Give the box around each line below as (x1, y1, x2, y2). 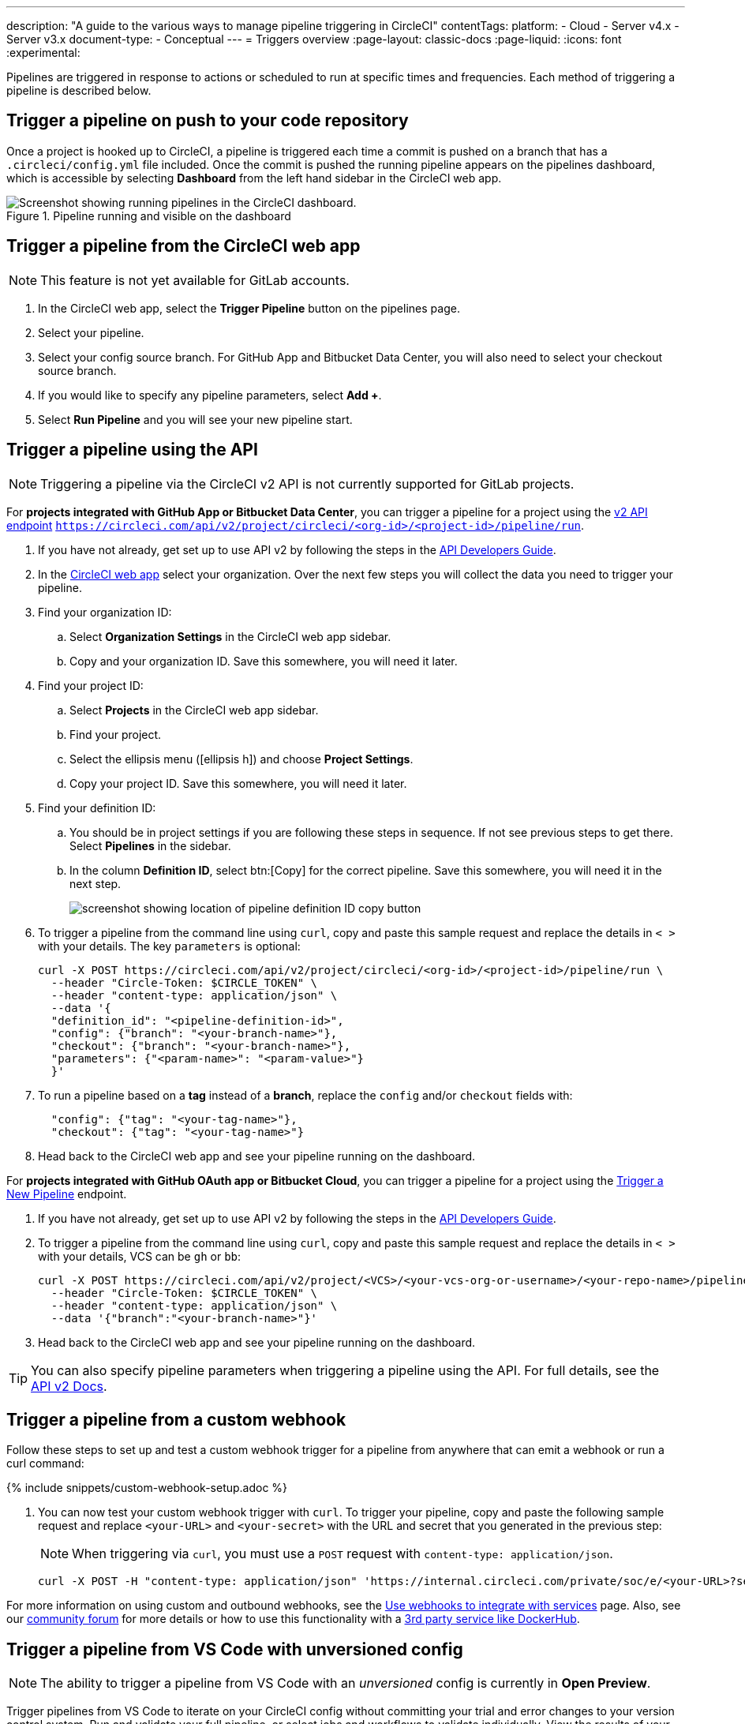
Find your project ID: (38, 678, 144, 692)
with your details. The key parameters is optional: (38, 939, 301, 953)
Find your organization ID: (38, 605, 172, 619)
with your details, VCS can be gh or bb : (38, 1249, 241, 1263)
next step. (69, 876, 122, 890)
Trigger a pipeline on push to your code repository (6, 111, 409, 131)
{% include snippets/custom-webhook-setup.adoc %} (6, 1481, 288, 1495)
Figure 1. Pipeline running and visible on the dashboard (6, 208, 291, 223)
